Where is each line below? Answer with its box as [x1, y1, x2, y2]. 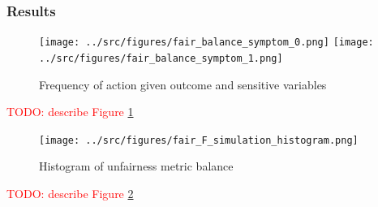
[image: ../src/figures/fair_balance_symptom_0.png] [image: [39, 37, 374, 49]
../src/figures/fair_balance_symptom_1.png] [39, 52, 283, 64]
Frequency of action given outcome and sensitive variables [39, 75, 327, 93]
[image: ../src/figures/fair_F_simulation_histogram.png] [39, 134, 359, 146]
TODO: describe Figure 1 [6, 103, 134, 120]
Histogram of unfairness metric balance [39, 157, 234, 175]
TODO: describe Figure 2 [6, 184, 134, 201]
